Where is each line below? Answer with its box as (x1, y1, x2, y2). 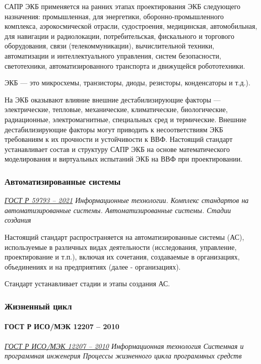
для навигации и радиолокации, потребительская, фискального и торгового (5, 30, 234, 41)
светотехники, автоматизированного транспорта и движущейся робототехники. (5, 60, 245, 71)
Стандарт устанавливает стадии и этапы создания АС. (5, 278, 170, 289)
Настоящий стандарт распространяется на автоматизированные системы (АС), (5, 231, 244, 242)
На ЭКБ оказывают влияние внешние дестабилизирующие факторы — (5, 94, 221, 105)
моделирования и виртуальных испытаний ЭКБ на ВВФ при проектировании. (5, 153, 243, 164)
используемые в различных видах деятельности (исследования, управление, (5, 241, 237, 252)
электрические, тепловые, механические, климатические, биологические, (5, 104, 228, 115)
